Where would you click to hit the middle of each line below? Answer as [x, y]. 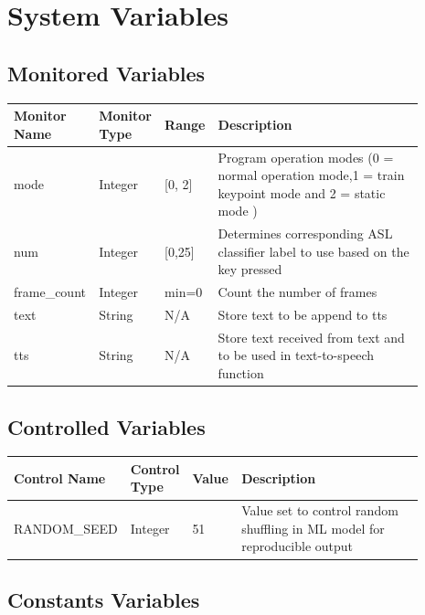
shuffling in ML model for [313, 528]
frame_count [50, 292]
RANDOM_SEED [66, 528]
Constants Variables [104, 599]
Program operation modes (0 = [306, 157]
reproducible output [297, 546]
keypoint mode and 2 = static [302, 192]
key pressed [250, 269]
